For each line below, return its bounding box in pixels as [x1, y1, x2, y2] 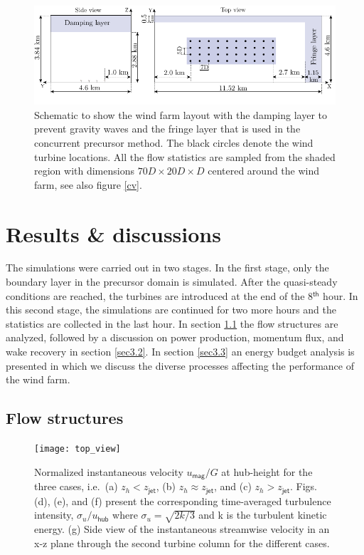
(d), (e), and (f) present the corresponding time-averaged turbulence [34, 493, 331, 508]
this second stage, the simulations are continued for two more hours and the [6, 302, 336, 317]
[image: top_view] [34, 444, 121, 455]
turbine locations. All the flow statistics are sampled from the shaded [34, 149, 336, 164]
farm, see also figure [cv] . [34, 177, 142, 192]
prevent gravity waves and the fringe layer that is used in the [34, 121, 301, 136]
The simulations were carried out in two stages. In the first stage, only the [6, 260, 329, 275]
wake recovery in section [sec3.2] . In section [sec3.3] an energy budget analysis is [6, 344, 355, 359]
